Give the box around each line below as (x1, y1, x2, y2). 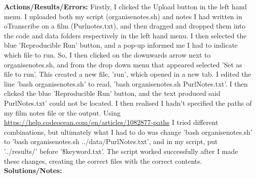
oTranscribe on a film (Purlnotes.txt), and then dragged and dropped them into (4, 21, 246, 31)
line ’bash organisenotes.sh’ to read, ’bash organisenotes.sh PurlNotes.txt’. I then (4, 78, 248, 89)
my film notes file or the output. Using (4, 107, 121, 118)
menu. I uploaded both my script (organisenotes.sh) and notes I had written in (4, 11, 242, 21)
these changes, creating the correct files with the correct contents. (4, 155, 202, 166)
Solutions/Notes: (4, 165, 62, 176)
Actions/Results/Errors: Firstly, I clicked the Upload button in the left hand (4, 1, 247, 11)
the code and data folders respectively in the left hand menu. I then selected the (4, 30, 247, 40)
